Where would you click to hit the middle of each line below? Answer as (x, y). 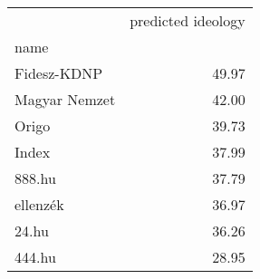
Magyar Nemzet (65, 99)
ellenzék (39, 204)
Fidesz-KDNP (59, 73)
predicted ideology (188, 20)
